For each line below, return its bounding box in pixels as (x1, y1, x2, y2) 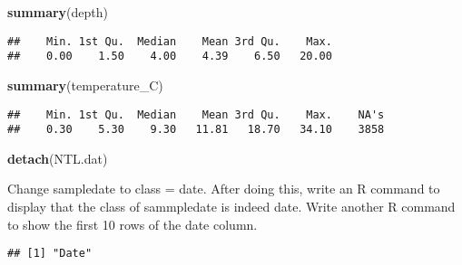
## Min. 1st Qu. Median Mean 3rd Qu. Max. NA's (7, 108, 385, 121)
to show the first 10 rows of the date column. (7, 214, 258, 233)
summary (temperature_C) (7, 75, 163, 94)
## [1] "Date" (7, 247, 93, 260)
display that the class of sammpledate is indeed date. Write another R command (7, 197, 456, 215)
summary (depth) (7, 3, 108, 21)
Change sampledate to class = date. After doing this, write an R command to (7, 179, 440, 198)
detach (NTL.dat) (7, 148, 108, 167)
